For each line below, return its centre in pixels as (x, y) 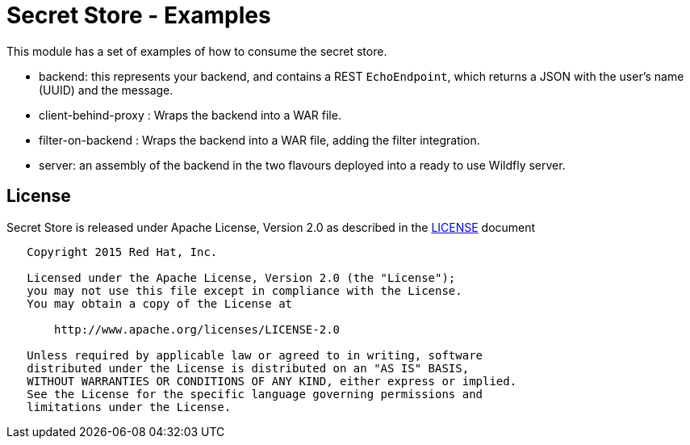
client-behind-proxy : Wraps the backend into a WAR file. (190, 115)
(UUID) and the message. (106, 90)
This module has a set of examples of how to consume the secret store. (197, 51)
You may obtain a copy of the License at (160, 303)
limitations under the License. (129, 407)
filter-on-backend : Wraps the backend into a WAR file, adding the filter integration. (259, 140)
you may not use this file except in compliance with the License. (245, 290)
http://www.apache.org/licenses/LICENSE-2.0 (197, 329)
